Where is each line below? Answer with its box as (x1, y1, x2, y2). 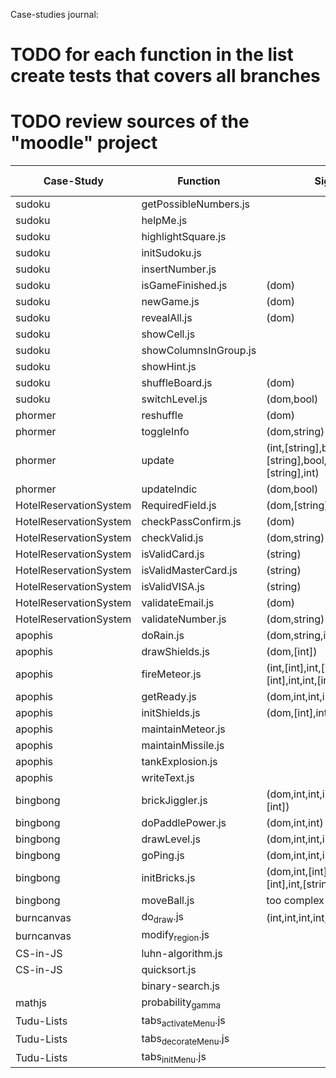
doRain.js (141, 629, 185, 643)
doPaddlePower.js (141, 816, 227, 830)
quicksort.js (141, 962, 197, 976)
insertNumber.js (141, 262, 217, 276)
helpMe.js (141, 214, 188, 228)
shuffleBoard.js (141, 376, 213, 390)
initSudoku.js (141, 246, 202, 260)
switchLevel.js (141, 392, 208, 406)
